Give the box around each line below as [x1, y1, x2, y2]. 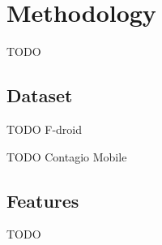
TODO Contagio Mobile [6, 148, 127, 165]
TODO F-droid [6, 120, 83, 137]
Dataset [6, 83, 73, 108]
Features [6, 187, 79, 213]
